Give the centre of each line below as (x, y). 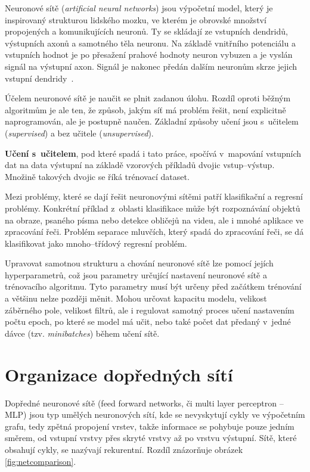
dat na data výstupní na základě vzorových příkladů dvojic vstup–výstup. (140, 165)
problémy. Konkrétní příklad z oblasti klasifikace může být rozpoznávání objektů (153, 208)
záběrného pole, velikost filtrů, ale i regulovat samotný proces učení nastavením (150, 310)
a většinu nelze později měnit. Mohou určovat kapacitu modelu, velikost (136, 298)
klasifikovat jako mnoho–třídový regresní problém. (96, 243)
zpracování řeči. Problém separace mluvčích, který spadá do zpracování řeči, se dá (154, 232)
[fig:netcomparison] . (41, 461)
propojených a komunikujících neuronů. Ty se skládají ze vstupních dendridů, (146, 31)
